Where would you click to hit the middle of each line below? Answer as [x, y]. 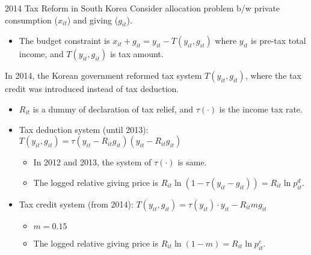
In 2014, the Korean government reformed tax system [103, 75]
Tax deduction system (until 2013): [84, 129]
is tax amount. [137, 54]
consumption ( [31, 20]
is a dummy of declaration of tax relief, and [113, 109]
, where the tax [273, 75]
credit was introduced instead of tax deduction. [92, 89]
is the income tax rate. [261, 109]
